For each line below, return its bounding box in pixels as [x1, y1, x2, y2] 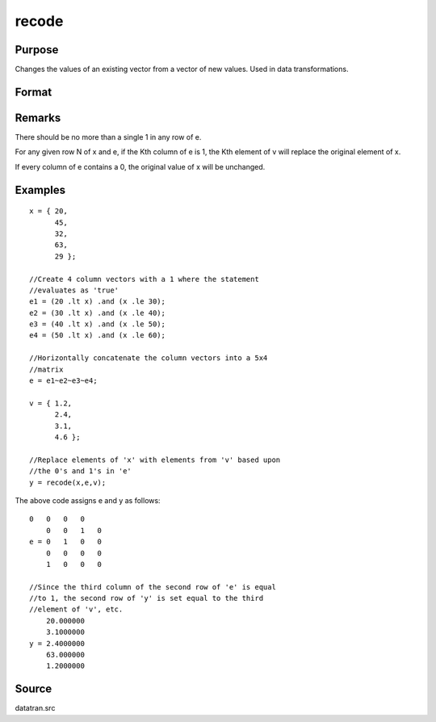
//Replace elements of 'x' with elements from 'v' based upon [29, 455, 281, 464]
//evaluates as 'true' [29, 285, 119, 295]
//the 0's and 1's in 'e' [29, 467, 132, 476]
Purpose [15, 43, 59, 57]
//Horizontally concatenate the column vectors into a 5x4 [29, 354, 268, 363]
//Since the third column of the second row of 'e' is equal [29, 582, 276, 591]
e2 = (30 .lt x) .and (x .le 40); [29, 308, 166, 317]
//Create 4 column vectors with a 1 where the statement [29, 275, 260, 283]
